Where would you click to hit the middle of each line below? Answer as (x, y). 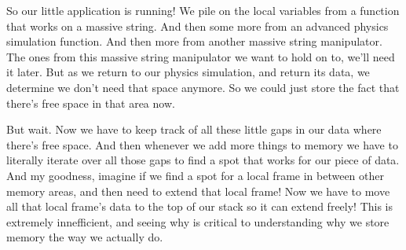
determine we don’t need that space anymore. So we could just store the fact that (203, 87)
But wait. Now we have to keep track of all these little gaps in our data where (194, 129)
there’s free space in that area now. (91, 103)
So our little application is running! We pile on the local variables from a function (203, 10)
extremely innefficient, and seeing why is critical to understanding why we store (198, 221)
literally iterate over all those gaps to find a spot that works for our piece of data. (203, 160)
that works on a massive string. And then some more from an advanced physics (198, 26)
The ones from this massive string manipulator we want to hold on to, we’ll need (201, 56)
